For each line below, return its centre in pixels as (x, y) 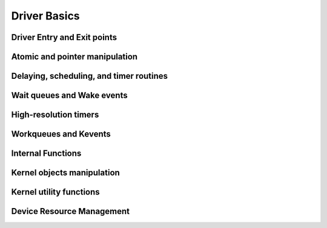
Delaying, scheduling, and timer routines (90, 76)
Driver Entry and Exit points (64, 37)
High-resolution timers (55, 115)
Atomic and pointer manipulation (74, 57)
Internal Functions (46, 154)
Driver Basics (45, 16)
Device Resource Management (71, 211)
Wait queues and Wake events (69, 96)
